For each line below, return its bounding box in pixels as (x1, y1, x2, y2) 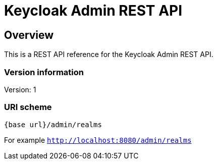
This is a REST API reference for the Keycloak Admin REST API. (4, 50, 213, 59)
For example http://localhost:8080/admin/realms (4, 135, 192, 144)
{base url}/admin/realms (4, 120, 102, 129)
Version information (4, 67, 84, 77)
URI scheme (4, 102, 52, 113)
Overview (4, 28, 54, 41)
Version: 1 (4, 85, 36, 94)
